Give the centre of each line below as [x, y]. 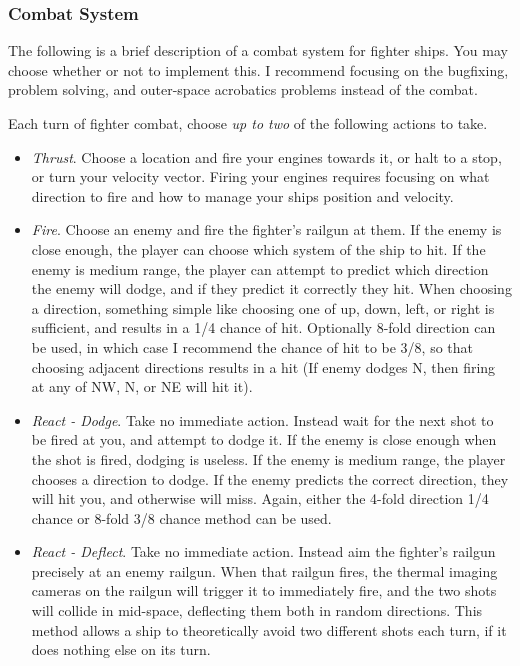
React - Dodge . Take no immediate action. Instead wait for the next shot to [262, 419]
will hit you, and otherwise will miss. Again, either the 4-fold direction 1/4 [260, 498]
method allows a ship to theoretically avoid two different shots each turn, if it [269, 629]
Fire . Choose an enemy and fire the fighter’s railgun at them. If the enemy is [266, 229]
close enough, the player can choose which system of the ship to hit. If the [258, 248]
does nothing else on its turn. [121, 649]
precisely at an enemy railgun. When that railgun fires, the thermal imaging [264, 570]
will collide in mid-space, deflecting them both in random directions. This [257, 610]
